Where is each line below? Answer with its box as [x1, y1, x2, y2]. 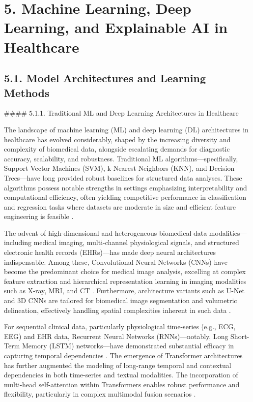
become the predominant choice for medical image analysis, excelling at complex [4, 266, 246, 277]
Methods [4, 85, 50, 100]
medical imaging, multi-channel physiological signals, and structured [33, 237, 239, 247]
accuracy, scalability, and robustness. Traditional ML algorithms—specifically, [4, 153, 238, 163]
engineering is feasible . [4, 211, 74, 221]
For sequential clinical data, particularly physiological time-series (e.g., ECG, [4, 321, 236, 332]
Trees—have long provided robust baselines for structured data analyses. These [4, 172, 242, 183]
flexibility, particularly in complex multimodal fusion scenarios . [4, 389, 196, 399]
